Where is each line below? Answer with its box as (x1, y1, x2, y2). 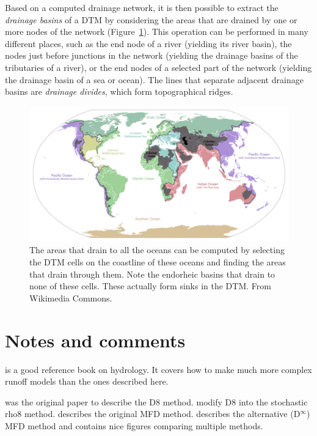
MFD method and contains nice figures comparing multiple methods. (5, 419, 263, 432)
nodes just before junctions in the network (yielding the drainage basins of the (5, 49, 298, 62)
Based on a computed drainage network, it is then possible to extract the (5, 1, 279, 13)
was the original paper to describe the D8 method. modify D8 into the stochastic (5, 395, 308, 408)
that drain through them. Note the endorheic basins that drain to (29, 267, 275, 280)
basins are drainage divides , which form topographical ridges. (5, 85, 233, 98)
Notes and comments (5, 327, 186, 352)
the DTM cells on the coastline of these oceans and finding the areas (29, 256, 286, 268)
